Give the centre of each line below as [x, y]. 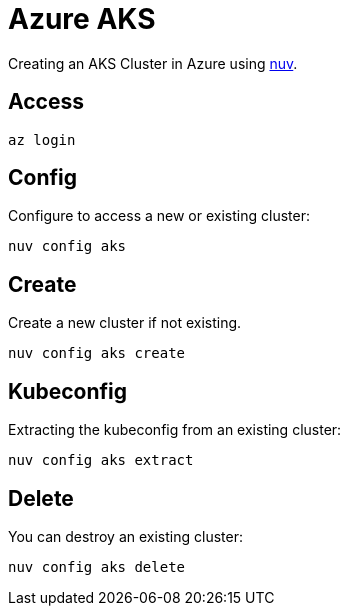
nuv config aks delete [97, 566]
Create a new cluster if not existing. [125, 323]
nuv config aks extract [101, 460]
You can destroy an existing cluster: [125, 536]
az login [42, 139]
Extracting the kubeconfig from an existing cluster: [175, 430]
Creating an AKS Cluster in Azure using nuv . [153, 63]
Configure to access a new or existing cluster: [159, 216]
